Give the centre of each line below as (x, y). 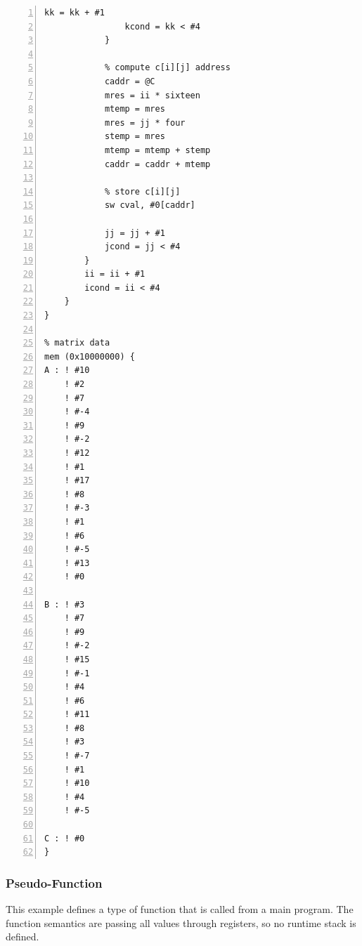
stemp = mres (135, 137)
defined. (22, 937)
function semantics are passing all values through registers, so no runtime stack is (181, 922)
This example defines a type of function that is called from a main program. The (180, 909)
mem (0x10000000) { (90, 356)
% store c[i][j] (142, 191)
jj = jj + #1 (135, 233)
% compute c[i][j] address (167, 68)
